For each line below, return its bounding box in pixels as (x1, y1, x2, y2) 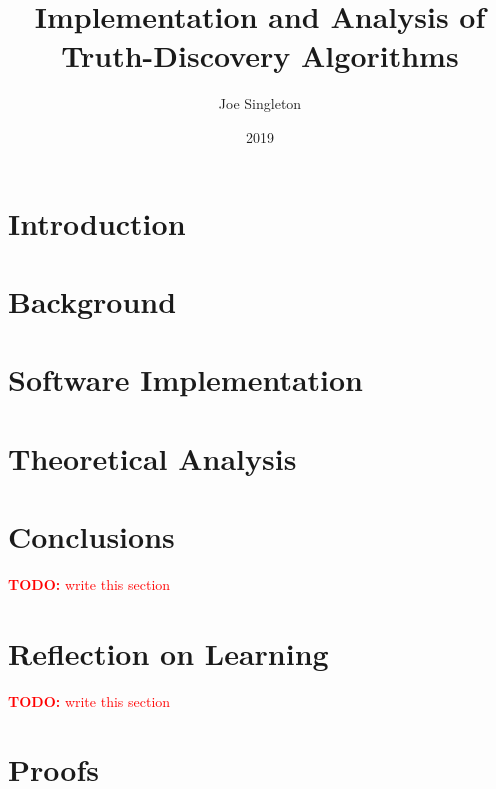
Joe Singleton (218, 93, 302, 114)
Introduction (8, 202, 186, 243)
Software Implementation (8, 359, 364, 400)
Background (8, 280, 177, 321)
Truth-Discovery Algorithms (61, 35, 459, 76)
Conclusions (8, 516, 175, 556)
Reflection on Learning (8, 632, 329, 673)
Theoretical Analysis (8, 437, 297, 478)
